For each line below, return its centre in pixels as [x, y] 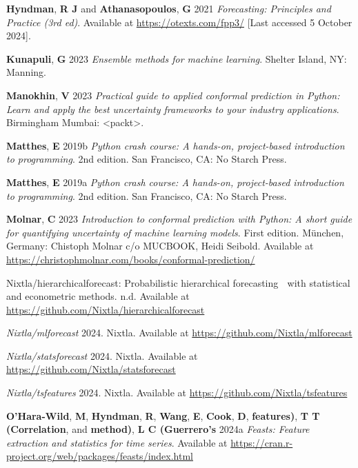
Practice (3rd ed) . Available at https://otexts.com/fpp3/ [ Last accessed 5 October [179, 22]
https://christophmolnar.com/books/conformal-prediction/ [131, 259]
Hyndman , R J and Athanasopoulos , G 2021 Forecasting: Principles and [169, 8]
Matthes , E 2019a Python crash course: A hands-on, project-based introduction [175, 182]
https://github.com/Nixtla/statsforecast [91, 369]
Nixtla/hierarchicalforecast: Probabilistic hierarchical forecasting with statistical [178, 282]
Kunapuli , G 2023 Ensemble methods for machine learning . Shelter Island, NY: [177, 58]
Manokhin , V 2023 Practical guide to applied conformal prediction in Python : [173, 95]
